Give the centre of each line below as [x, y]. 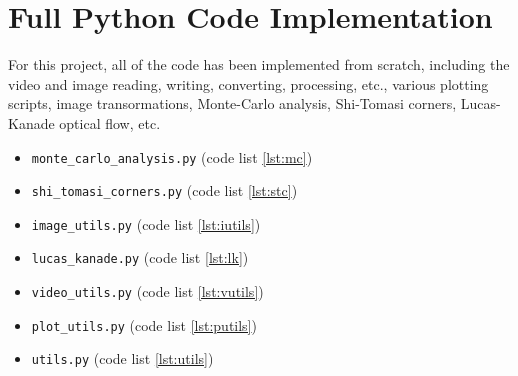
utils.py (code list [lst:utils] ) [122, 358]
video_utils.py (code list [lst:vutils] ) [147, 291]
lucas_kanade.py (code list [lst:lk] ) [140, 257]
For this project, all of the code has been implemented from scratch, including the [259, 64]
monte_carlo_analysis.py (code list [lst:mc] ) [172, 156]
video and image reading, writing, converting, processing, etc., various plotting [248, 83]
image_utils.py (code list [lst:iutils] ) [146, 223]
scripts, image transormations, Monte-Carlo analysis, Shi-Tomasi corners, [232, 103]
